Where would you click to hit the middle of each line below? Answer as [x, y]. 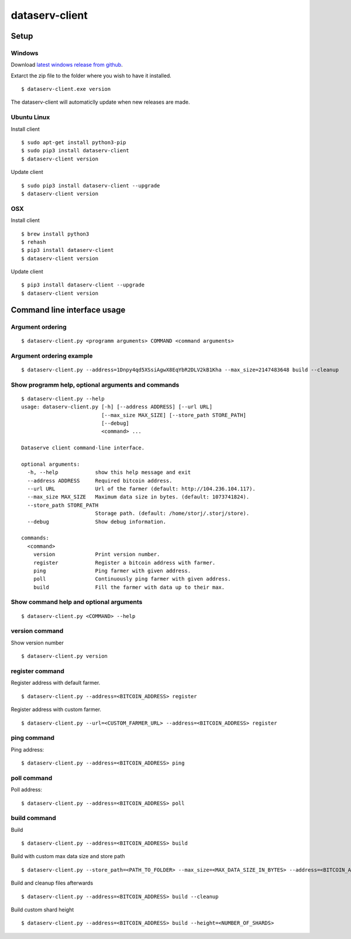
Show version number [37, 643]
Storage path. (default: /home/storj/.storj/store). [172, 513]
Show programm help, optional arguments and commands [95, 385]
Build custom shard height [42, 910]
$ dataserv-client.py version [65, 656]
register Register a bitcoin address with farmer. [124, 563]
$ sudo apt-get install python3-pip [74, 143]
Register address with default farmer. [56, 683]
